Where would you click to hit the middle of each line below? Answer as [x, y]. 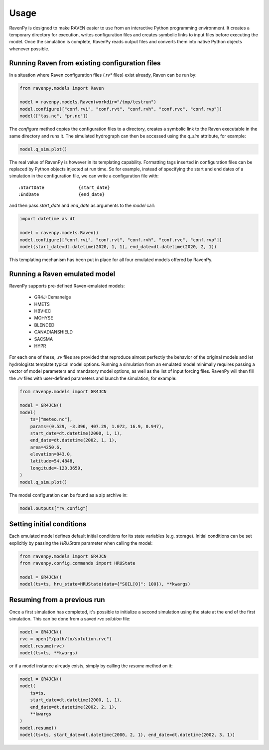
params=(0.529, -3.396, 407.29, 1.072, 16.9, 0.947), [97, 426]
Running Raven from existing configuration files [85, 63]
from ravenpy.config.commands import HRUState [77, 563]
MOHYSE [44, 318]
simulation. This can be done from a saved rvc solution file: [70, 618]
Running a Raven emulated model [62, 274]
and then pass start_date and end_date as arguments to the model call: [82, 206]
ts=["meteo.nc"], [51, 419]
